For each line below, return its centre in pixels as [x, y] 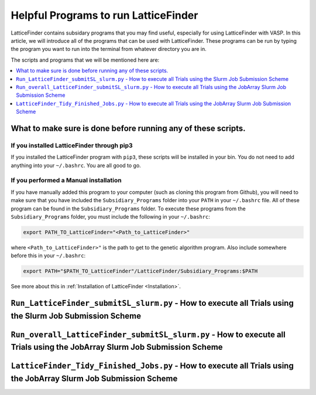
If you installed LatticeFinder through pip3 [72, 145]
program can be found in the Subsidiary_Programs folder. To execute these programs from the [128, 209]
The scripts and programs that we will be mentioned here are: [85, 60]
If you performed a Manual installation [66, 181]
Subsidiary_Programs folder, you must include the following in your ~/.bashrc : [111, 216]
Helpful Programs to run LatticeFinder [104, 15]
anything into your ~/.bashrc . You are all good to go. [76, 165]
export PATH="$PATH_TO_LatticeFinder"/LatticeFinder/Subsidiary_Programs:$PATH [140, 271]
